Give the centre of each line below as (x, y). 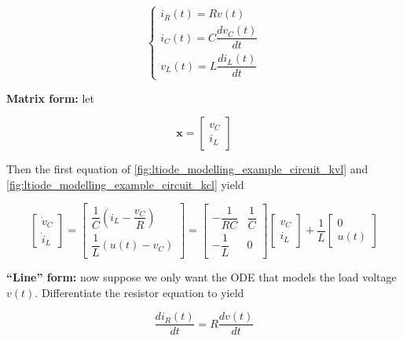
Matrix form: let (51, 98)
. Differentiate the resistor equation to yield (139, 292)
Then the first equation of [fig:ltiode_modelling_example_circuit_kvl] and (187, 169)
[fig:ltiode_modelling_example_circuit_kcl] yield (125, 184)
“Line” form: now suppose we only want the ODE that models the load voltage (201, 277)
